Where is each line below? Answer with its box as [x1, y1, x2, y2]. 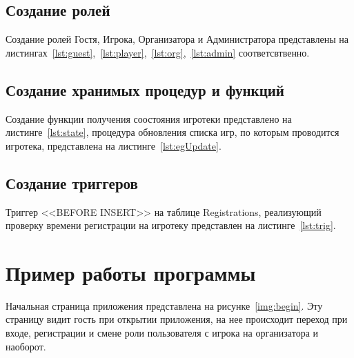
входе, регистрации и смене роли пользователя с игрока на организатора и [6, 326, 319, 340]
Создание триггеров [6, 172, 138, 193]
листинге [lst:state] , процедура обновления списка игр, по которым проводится [6, 125, 340, 139]
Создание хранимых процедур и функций [6, 79, 284, 100]
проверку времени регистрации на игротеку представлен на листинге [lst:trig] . [6, 218, 336, 232]
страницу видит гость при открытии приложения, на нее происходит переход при [6, 312, 348, 326]
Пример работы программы [6, 258, 256, 286]
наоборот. [6, 339, 46, 353]
